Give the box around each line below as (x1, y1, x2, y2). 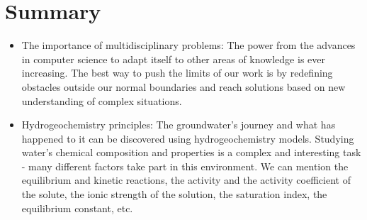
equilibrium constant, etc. (21, 200, 133, 215)
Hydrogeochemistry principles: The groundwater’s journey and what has (21, 117, 336, 132)
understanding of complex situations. (21, 93, 182, 108)
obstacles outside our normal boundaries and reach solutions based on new (21, 79, 346, 94)
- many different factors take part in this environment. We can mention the (21, 158, 349, 173)
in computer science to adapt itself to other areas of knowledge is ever (21, 51, 325, 66)
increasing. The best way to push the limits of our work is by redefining (21, 65, 333, 80)
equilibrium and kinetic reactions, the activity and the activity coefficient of (21, 172, 351, 187)
